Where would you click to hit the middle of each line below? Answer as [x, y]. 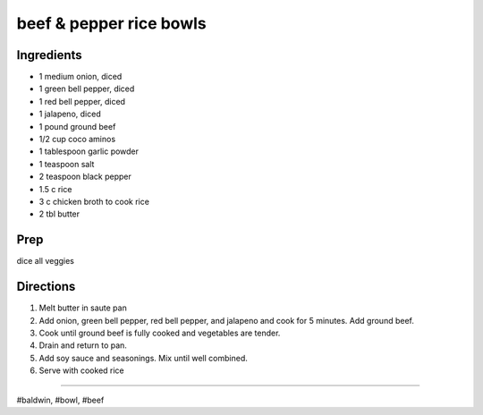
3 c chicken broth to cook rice [94, 201]
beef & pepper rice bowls [111, 23]
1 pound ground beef [77, 126]
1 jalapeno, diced [70, 114]
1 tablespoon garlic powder [89, 151]
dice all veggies [46, 261]
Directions [46, 287]
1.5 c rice [55, 189]
